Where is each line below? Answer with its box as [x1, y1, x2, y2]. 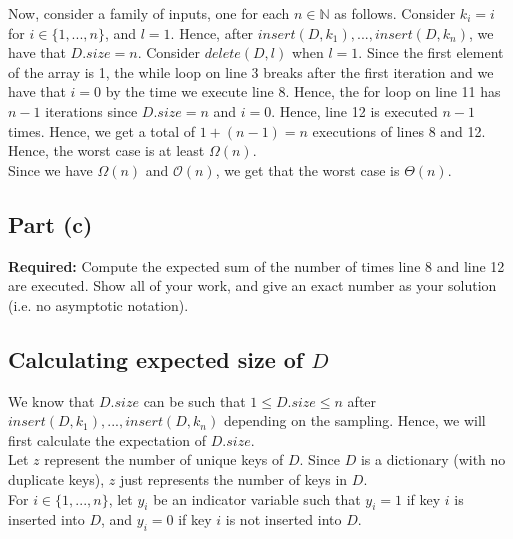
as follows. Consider [334, 3, 456, 23]
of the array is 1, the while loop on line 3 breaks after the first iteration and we [8, 61, 494, 82]
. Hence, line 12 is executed [271, 100, 438, 121]
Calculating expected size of [8, 343, 304, 374]
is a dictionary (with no [360, 449, 506, 470]
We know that [8, 390, 95, 411]
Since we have [8, 159, 93, 180]
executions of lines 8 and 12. [312, 120, 486, 141]
